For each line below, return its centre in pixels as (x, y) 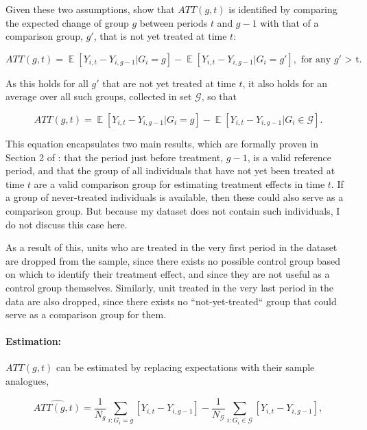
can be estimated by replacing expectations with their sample (185, 367)
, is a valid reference (289, 157)
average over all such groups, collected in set (99, 96)
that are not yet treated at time (169, 83)
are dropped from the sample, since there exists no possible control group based (173, 260)
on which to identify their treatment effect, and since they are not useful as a (168, 274)
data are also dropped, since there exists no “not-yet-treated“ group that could (171, 301)
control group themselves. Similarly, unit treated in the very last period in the (170, 287)
